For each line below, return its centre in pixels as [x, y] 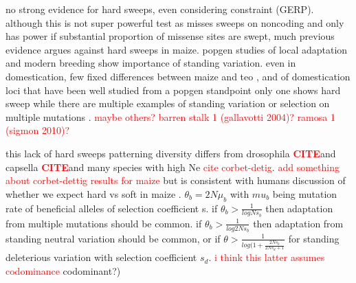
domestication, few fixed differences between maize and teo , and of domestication [178, 76]
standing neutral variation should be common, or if [113, 238]
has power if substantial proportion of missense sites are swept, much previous [170, 36]
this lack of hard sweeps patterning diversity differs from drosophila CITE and [171, 153]
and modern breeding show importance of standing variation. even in [151, 63]
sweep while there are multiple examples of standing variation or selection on [168, 103]
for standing [314, 238]
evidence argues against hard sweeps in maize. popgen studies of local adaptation [177, 49]
